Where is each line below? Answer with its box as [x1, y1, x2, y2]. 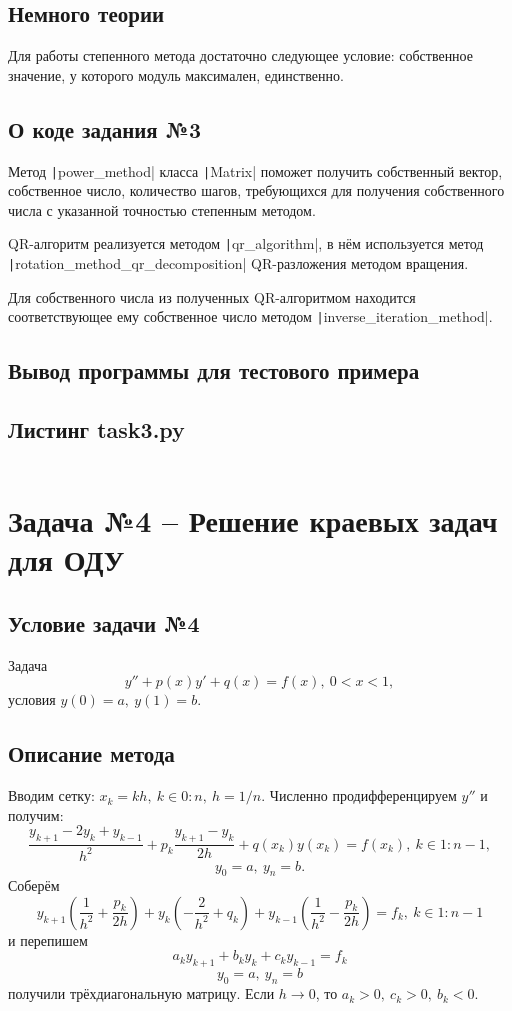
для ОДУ [8, 539, 125, 580]
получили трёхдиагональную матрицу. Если [8, 983, 275, 1004]
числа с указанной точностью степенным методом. [8, 199, 316, 220]
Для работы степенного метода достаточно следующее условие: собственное [8, 45, 473, 66]
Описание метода [8, 738, 175, 769]
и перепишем [8, 929, 88, 950]
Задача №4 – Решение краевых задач [8, 500, 498, 541]
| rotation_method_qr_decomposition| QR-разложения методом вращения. [8, 253, 469, 274]
